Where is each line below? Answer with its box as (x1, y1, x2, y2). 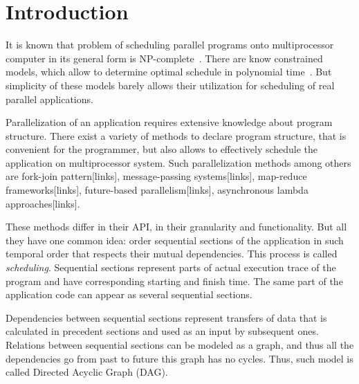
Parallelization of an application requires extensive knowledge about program (6, 115, 333, 129)
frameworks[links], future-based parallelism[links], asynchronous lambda (6, 183, 309, 197)
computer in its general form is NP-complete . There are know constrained (6, 51, 323, 65)
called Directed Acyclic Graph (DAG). (6, 365, 168, 379)
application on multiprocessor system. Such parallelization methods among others (6, 155, 351, 170)
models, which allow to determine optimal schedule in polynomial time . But (6, 64, 332, 79)
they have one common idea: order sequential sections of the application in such (6, 232, 344, 247)
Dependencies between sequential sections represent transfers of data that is (6, 310, 327, 324)
